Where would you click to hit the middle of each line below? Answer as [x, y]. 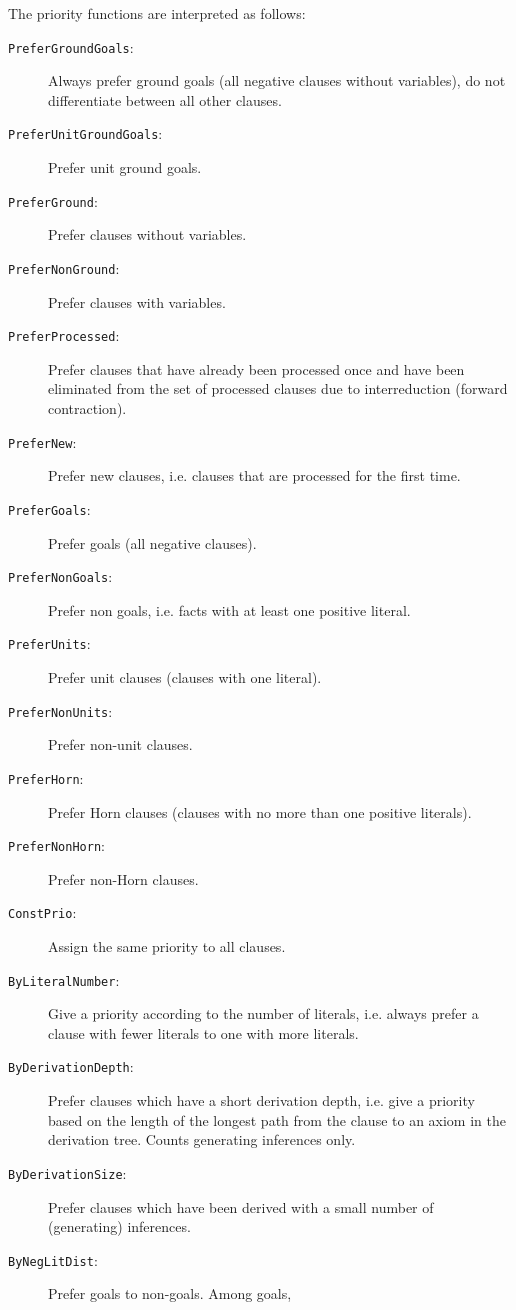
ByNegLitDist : [53, 1259]
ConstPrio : [42, 912]
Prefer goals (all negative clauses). [152, 542]
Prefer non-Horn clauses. [123, 878]
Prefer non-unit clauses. [120, 744]
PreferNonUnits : [60, 710]
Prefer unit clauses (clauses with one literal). [185, 677]
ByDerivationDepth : [71, 1066]
